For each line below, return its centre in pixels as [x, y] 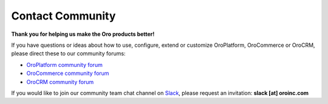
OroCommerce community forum [68, 74]
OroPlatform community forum [64, 64]
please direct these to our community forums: [68, 54]
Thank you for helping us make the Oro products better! [83, 34]
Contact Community [63, 16]
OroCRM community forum [60, 81]
